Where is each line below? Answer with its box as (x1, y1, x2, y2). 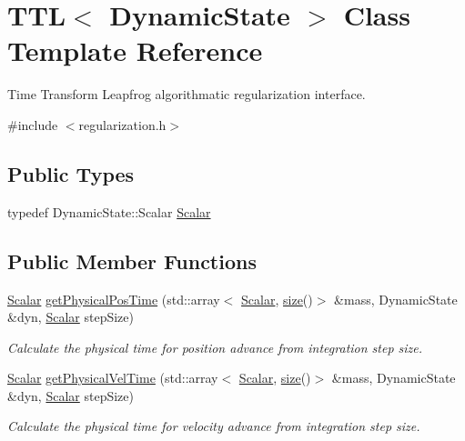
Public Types (7, 159, 135, 187)
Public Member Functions (7, 246, 257, 275)
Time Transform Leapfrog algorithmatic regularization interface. (7, 85, 366, 104)
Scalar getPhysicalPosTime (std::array (7, 289, 220, 308)
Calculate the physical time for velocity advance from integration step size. (7, 416, 420, 436)
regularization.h (78, 115, 167, 134)
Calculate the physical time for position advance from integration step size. (7, 337, 423, 356)
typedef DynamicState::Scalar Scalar (7, 202, 211, 221)
